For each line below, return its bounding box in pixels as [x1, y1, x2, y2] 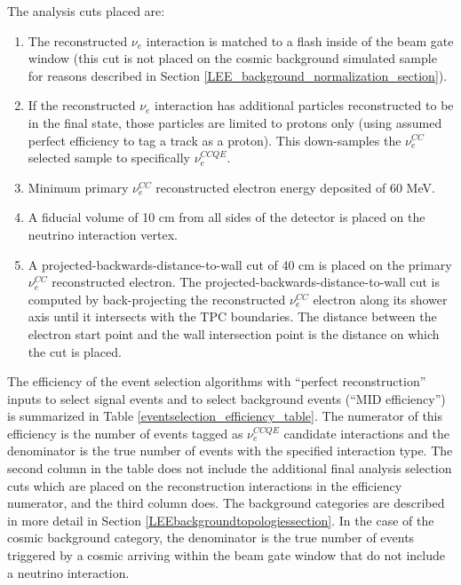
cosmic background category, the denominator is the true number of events [7, 528, 415, 547]
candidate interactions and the [283, 423, 449, 442]
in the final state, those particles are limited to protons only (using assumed [28, 113, 442, 131]
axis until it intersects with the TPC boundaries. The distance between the [28, 307, 437, 326]
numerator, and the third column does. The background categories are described [7, 494, 445, 512]
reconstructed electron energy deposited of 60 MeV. [155, 178, 435, 196]
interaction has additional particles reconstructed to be [155, 96, 454, 115]
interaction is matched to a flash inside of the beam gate [146, 31, 454, 50]
